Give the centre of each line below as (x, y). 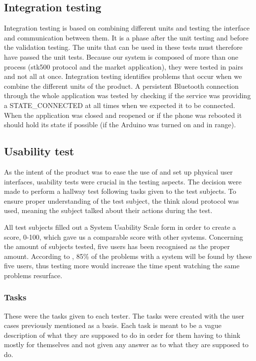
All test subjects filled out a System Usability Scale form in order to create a (120, 227)
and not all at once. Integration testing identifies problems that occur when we (123, 76)
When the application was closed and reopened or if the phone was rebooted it (123, 115)
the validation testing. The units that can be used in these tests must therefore (123, 47)
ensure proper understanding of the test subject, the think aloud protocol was (122, 200)
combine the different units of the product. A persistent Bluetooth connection (121, 86)
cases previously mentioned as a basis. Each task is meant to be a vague (113, 325)
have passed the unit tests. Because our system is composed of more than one (121, 56)
